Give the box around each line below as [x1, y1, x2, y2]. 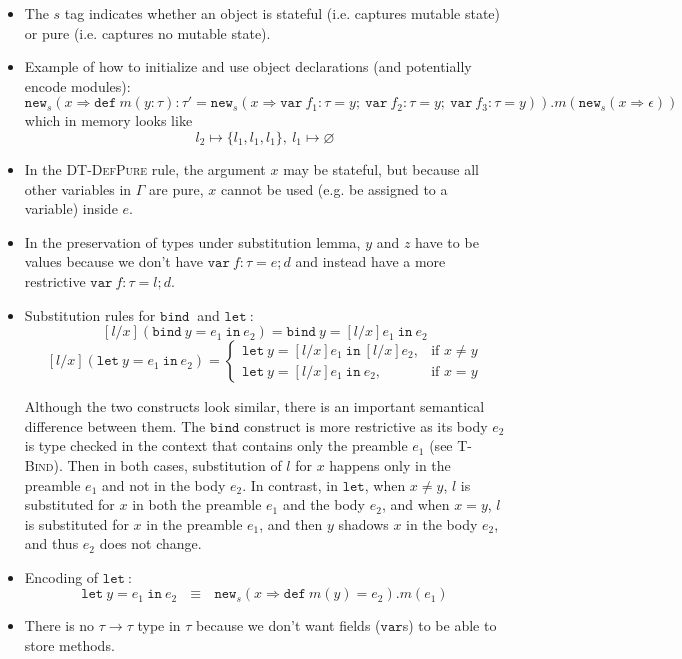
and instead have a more [295, 251, 446, 272]
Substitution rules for [24, 304, 156, 325]
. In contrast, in [242, 474, 338, 495]
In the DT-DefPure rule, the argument [24, 158, 266, 179]
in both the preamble [132, 494, 262, 515]
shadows [338, 513, 389, 534]
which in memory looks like [24, 110, 193, 131]
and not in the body [101, 474, 226, 495]
